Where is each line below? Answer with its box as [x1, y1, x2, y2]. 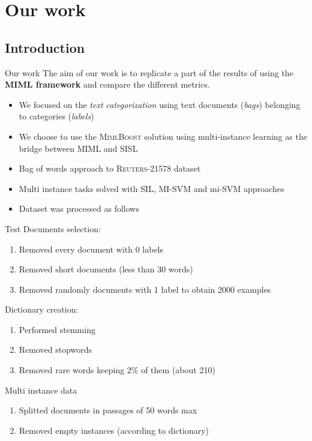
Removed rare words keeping [19, 364, 125, 376]
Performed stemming [19, 323, 95, 335]
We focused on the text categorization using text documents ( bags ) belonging [19, 98, 301, 110]
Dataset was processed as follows [19, 202, 139, 215]
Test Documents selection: [5, 222, 101, 235]
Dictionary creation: [5, 303, 79, 316]
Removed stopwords [19, 343, 92, 356]
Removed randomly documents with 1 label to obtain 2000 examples [19, 283, 271, 295]
